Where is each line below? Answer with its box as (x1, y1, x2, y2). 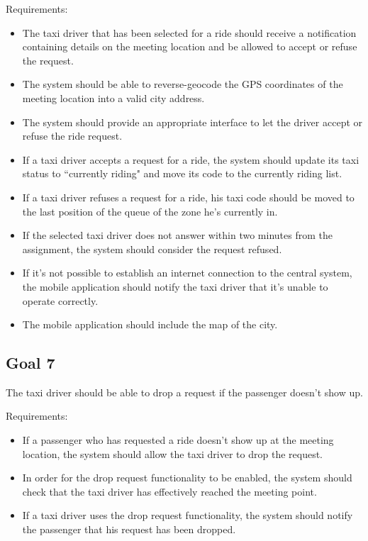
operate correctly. (22, 293, 99, 308)
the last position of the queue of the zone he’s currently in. (22, 203, 278, 218)
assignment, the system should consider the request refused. (22, 241, 282, 256)
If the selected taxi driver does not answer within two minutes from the (22, 228, 333, 242)
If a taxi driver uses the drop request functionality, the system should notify (22, 508, 353, 523)
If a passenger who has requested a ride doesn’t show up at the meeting (22, 433, 334, 447)
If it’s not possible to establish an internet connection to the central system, (22, 265, 352, 280)
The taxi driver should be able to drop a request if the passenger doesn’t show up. (6, 384, 363, 399)
